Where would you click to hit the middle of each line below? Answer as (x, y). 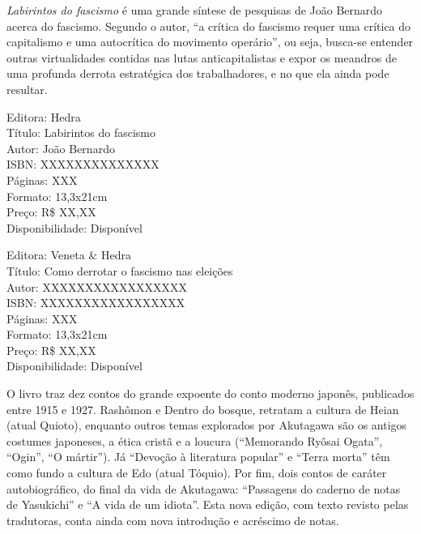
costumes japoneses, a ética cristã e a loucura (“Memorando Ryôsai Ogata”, (195, 440)
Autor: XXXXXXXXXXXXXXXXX (97, 286)
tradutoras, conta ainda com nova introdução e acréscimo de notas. (173, 520)
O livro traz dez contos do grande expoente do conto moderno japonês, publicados (210, 393)
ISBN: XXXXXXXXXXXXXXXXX (96, 303)
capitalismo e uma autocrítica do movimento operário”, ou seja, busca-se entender (210, 42)
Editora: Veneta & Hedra (69, 255)
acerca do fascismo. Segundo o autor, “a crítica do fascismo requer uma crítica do (209, 26)
